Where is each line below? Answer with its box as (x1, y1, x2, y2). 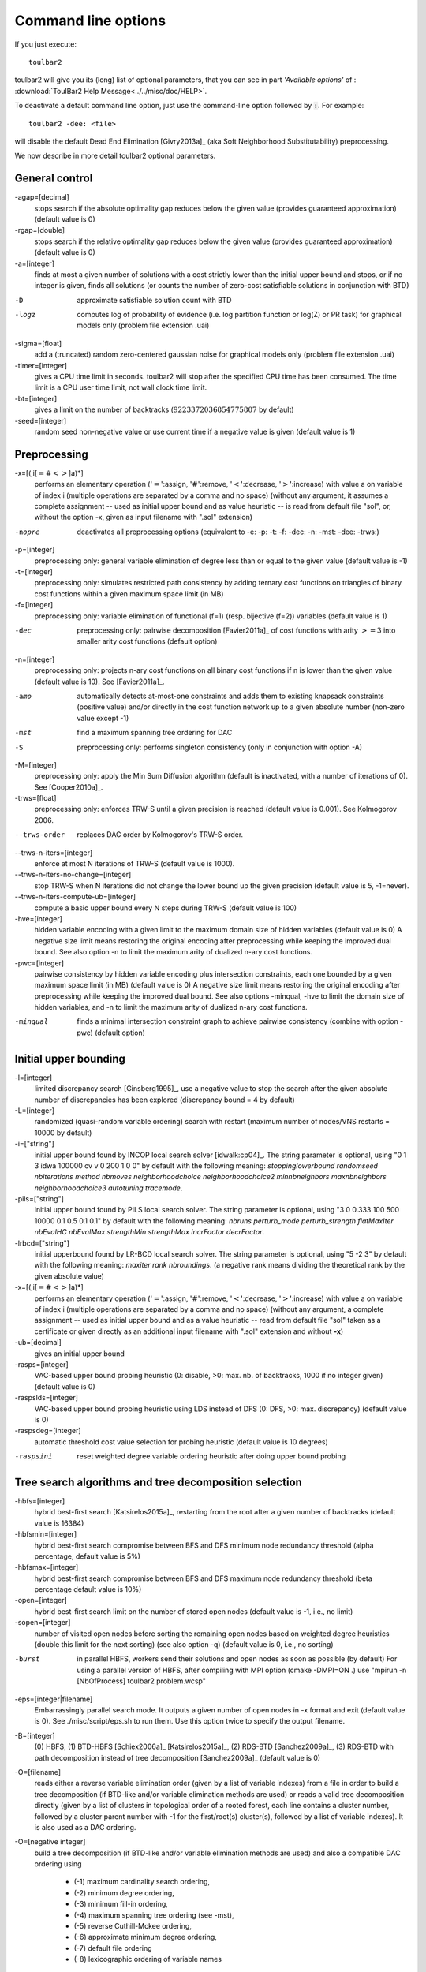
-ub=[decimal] (14, 1338, 62, 1347)
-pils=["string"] (14, 1194, 65, 1204)
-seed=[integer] (14, 416, 67, 425)
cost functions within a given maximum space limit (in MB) (34, 588, 224, 599)
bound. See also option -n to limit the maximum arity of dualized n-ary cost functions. (34, 947, 313, 957)
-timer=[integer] (14, 360, 67, 370)
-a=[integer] (14, 259, 55, 268)
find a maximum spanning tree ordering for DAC (77, 728, 233, 738)
